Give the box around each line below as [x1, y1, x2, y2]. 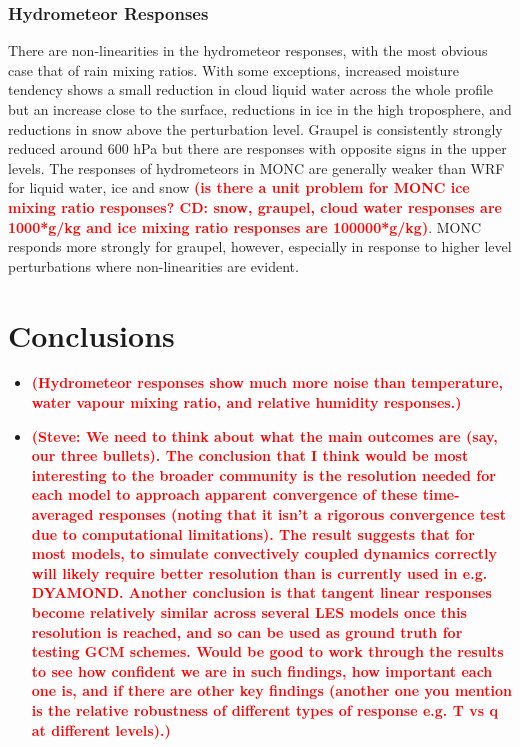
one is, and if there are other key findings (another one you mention [31, 680, 512, 701]
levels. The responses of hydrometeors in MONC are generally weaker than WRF [8, 157, 505, 178]
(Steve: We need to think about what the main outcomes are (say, [31, 425, 498, 446]
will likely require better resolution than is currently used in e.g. [31, 562, 488, 583]
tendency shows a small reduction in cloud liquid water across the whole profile [8, 79, 494, 100]
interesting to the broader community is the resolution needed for [31, 464, 496, 485]
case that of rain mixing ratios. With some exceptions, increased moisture [8, 59, 459, 80]
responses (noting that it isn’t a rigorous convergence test [98, 504, 506, 525]
